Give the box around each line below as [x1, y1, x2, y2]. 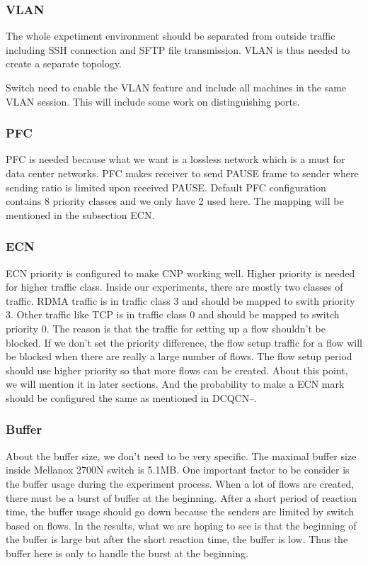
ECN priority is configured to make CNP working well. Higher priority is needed [6, 265, 355, 280]
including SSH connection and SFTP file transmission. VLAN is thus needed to [6, 42, 350, 57]
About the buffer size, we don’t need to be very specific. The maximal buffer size [6, 448, 357, 463]
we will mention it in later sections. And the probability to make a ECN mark [6, 376, 345, 391]
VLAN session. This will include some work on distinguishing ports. [6, 94, 300, 108]
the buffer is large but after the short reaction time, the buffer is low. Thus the [6, 532, 348, 547]
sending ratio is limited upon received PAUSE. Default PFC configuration [6, 179, 326, 194]
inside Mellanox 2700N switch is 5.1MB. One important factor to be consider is [6, 462, 350, 477]
